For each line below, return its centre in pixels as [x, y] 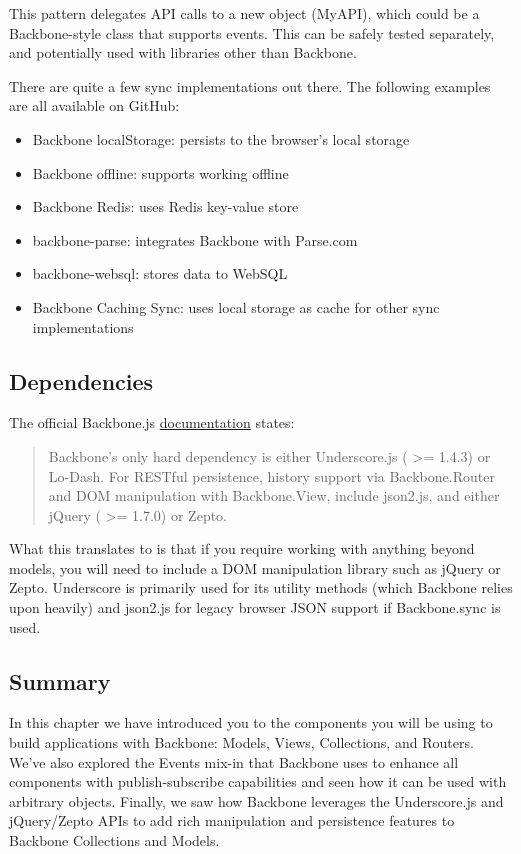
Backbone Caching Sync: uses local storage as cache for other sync [236, 306]
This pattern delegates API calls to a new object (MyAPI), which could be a [244, 13]
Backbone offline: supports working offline [160, 172]
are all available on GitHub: [94, 105]
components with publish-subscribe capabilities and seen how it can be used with [258, 781]
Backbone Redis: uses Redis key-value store [165, 206]
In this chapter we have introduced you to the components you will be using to [251, 722]
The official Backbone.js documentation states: [152, 422]
